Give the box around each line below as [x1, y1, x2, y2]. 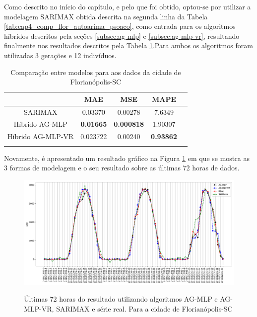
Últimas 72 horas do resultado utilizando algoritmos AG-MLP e [24, 294, 218, 304]
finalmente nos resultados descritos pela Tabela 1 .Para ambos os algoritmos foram [4, 40, 253, 51]
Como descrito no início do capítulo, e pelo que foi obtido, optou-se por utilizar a [4, 1, 251, 11]
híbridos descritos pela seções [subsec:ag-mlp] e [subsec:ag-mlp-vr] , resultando [4, 30, 240, 41]
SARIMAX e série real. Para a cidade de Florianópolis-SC [56, 304, 233, 314]
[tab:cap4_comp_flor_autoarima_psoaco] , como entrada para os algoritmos [4, 21, 236, 31]
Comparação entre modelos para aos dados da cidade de [10, 67, 181, 77]
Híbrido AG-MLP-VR [7, 131, 74, 142]
